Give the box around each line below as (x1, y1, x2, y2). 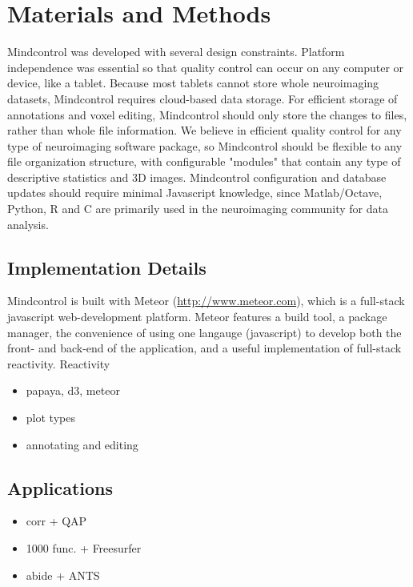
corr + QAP (26, 513, 87, 529)
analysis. (7, 215, 49, 232)
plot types (26, 409, 75, 426)
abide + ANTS (26, 566, 100, 583)
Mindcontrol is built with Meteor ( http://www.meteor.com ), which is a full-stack (7, 292, 405, 309)
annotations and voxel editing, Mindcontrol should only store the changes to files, (7, 106, 407, 123)
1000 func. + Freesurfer (26, 540, 142, 556)
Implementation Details (7, 255, 206, 279)
